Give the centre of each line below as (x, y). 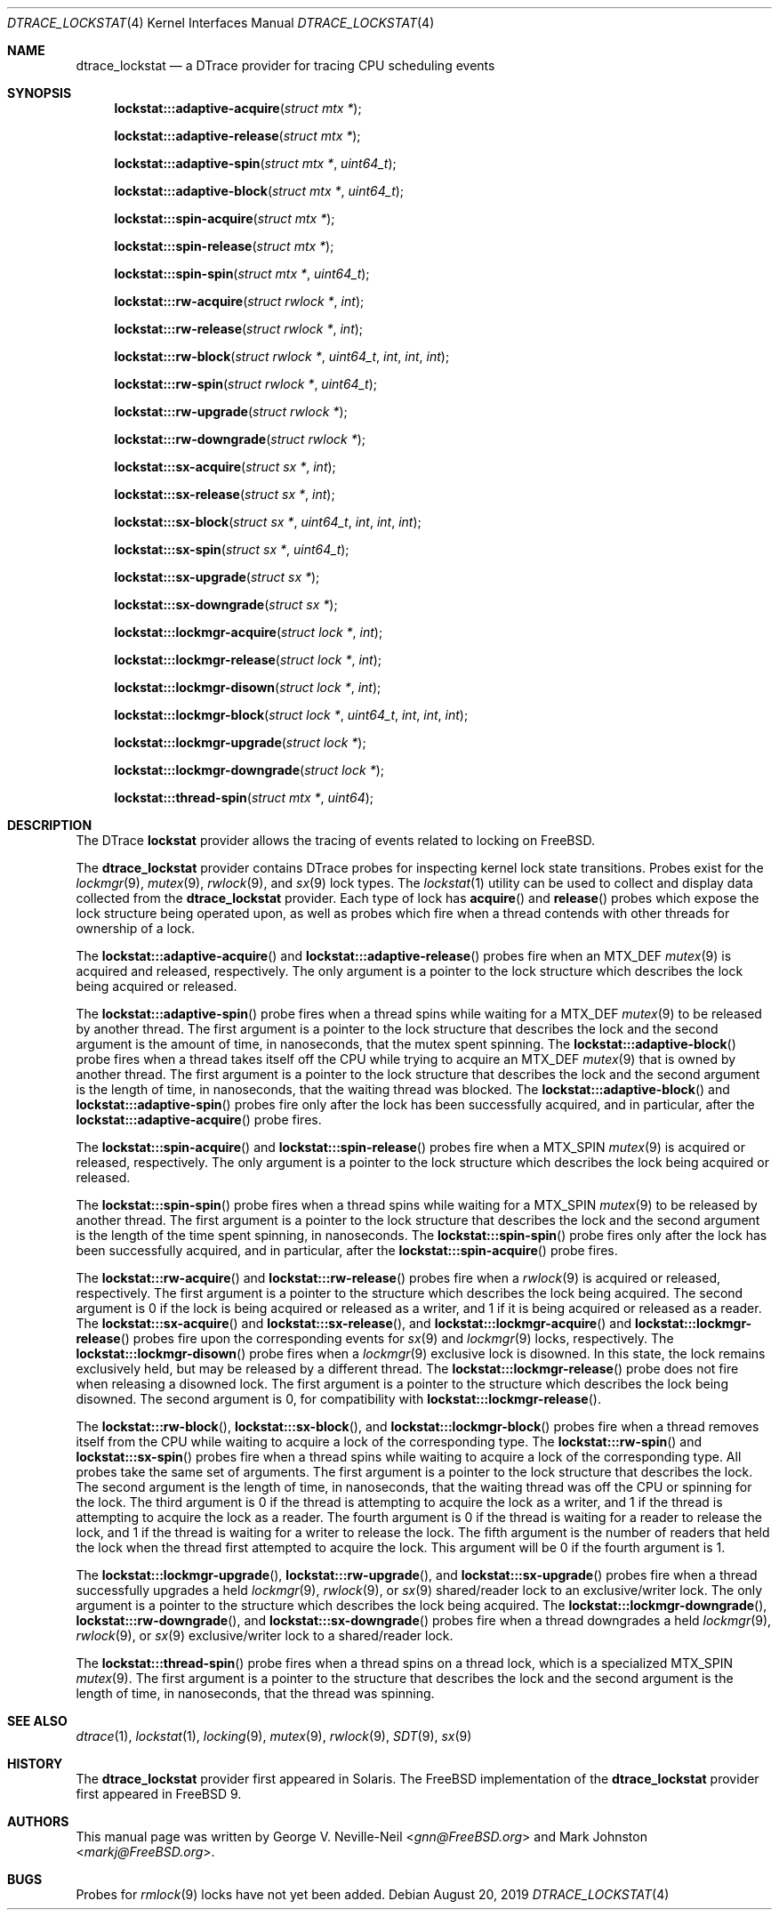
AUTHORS (38, 1821)
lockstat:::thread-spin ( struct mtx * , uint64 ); (244, 797)
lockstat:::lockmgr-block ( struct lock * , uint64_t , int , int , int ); (291, 715)
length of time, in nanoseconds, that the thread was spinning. (255, 1693)
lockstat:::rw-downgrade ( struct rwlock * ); (240, 439)
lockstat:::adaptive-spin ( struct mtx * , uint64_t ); (255, 163)
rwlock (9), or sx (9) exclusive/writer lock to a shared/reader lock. (265, 1635)
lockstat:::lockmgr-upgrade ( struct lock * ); (240, 742)
